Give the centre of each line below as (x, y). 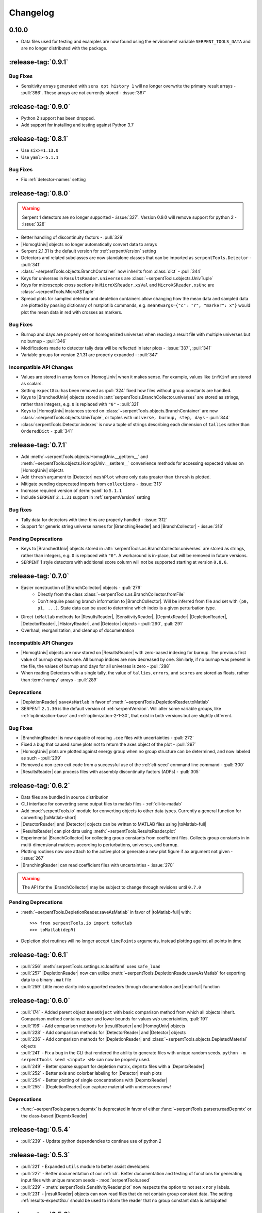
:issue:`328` (34, 224)
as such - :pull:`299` (41, 758)
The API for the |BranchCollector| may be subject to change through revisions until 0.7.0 (112, 887)
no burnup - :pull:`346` (44, 341)
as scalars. (32, 384)
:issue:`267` (33, 858)
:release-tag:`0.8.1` (39, 139)
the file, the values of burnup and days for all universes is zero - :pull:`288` (96, 666)
